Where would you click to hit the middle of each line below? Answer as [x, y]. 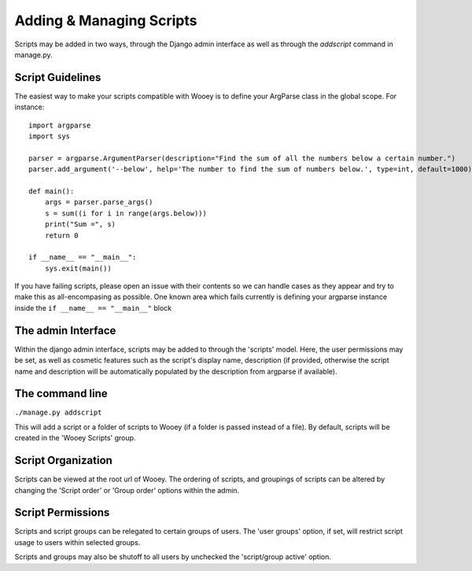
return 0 [61, 235]
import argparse [60, 125]
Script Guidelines [58, 77]
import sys [50, 136]
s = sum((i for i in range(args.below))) [126, 213]
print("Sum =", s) [80, 225]
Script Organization [64, 460]
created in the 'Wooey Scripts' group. [75, 438]
